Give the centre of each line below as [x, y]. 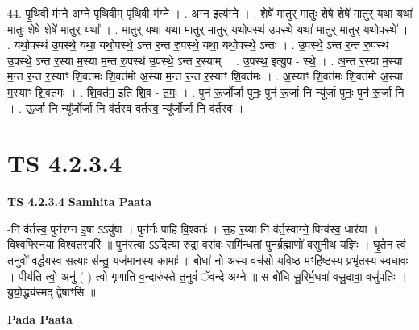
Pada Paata [40, 318]
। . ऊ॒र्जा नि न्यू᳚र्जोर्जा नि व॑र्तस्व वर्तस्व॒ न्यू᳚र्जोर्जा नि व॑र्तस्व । [126, 107]
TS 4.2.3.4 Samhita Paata [80, 202]
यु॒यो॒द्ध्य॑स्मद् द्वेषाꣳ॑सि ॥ [52, 292]
